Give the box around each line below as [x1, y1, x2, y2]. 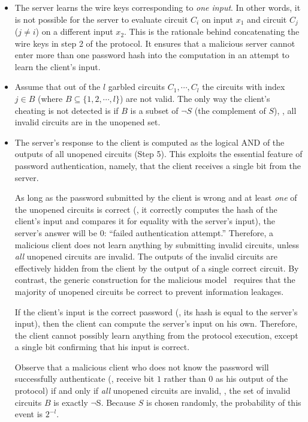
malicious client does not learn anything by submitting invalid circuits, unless [14, 238, 300, 251]
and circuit [247, 13, 287, 25]
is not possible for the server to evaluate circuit [14, 13, 188, 25]
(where [37, 92, 63, 105]
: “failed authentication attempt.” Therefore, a [104, 226, 274, 239]
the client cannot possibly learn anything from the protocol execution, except [14, 328, 298, 341]
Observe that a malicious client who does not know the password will [14, 360, 269, 373]
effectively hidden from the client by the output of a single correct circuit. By [14, 261, 299, 274]
